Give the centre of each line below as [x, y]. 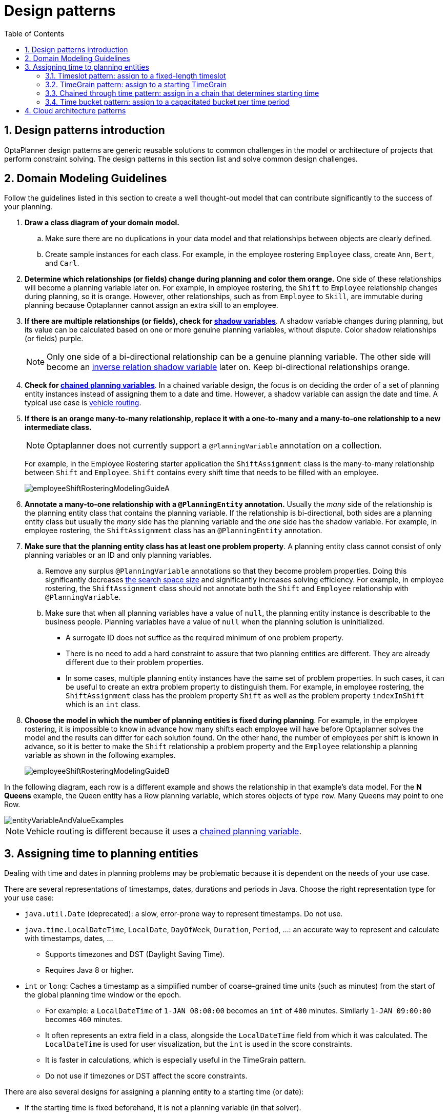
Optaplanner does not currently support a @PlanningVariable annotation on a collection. [214, 446]
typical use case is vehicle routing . [83, 403]
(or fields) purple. [54, 339]
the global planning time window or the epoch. [103, 995]
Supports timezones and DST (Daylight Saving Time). [135, 954]
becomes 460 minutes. [84, 1020]
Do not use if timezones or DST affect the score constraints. [146, 1076]
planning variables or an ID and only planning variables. [118, 555]
